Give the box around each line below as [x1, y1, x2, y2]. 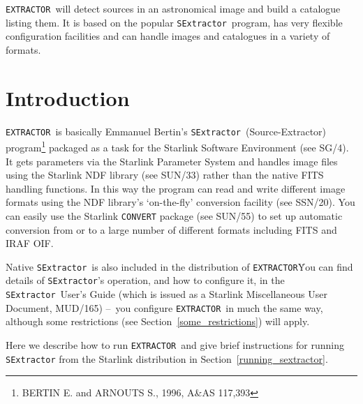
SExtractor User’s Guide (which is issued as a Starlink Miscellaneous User [6, 287, 327, 301]
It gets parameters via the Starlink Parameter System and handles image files [6, 154, 338, 168]
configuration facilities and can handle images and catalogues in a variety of [6, 29, 330, 43]
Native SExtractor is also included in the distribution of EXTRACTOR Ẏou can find [6, 259, 353, 274]
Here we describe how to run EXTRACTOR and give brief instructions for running [6, 337, 344, 352]
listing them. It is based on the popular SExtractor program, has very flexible [6, 15, 343, 29]
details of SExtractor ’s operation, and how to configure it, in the [6, 273, 285, 287]
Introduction [6, 83, 130, 112]
